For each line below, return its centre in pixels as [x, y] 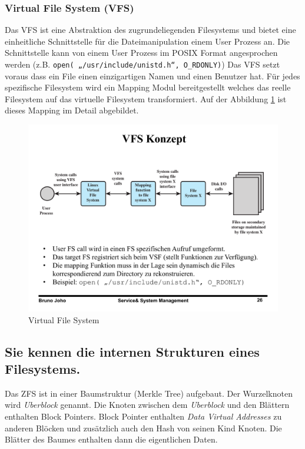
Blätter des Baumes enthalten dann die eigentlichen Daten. [111, 439]
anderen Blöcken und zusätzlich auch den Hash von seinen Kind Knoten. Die [143, 428]
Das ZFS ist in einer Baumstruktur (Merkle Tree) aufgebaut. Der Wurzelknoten [149, 393]
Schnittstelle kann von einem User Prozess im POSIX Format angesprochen [141, 53]
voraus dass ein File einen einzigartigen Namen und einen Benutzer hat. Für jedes [152, 76]
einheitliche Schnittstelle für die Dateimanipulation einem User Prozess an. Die [147, 41]
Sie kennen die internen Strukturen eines [132, 351]
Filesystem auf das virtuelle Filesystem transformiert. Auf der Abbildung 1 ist [146, 98]
